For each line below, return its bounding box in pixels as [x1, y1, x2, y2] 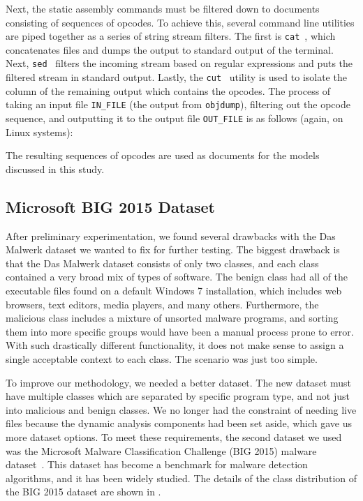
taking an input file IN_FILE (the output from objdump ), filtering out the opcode [6, 97, 350, 112]
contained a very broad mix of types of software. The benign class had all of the [6, 269, 348, 284]
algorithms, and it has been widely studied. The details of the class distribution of [6, 470, 357, 485]
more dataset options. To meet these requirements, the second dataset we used [6, 429, 342, 444]
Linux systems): [6, 124, 73, 139]
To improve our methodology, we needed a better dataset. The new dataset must [6, 375, 351, 389]
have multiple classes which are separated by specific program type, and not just [6, 389, 350, 403]
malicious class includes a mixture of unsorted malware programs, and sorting [6, 311, 339, 325]
